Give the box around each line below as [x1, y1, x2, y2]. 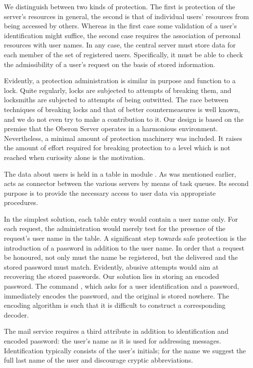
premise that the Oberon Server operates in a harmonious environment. [4, 123, 218, 134]
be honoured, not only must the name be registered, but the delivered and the [4, 252, 238, 262]
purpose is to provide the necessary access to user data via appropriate [4, 187, 216, 198]
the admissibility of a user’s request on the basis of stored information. [4, 59, 215, 69]
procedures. [4, 197, 38, 207]
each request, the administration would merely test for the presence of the [4, 223, 226, 233]
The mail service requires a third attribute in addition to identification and [4, 326, 229, 336]
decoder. [4, 309, 29, 320]
